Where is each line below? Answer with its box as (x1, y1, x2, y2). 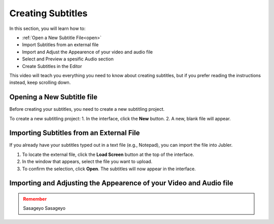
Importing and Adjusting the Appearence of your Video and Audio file (9, 179, 233, 187)
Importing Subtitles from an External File (9, 129, 140, 137)
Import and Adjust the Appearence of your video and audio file (22, 49, 153, 55)
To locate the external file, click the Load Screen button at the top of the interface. (22, 151, 194, 157)
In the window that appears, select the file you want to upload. (22, 158, 153, 165)
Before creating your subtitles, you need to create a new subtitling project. (9, 106, 165, 112)
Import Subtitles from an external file (22, 42, 99, 48)
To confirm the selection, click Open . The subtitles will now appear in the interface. (22, 166, 196, 172)
